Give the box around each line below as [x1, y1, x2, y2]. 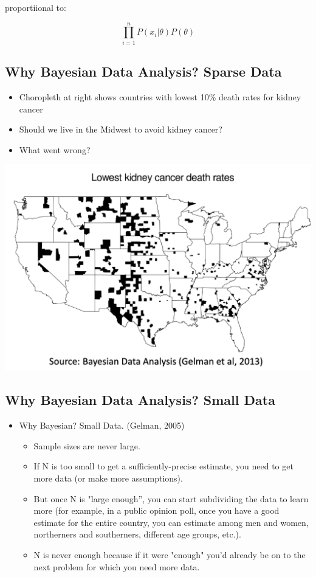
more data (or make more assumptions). [33, 471, 183, 484]
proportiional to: [5, 1, 66, 13]
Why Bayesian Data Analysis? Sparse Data [5, 62, 282, 81]
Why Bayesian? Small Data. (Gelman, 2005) [19, 419, 185, 432]
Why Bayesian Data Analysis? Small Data [5, 390, 275, 409]
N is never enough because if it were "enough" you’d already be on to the [33, 548, 306, 561]
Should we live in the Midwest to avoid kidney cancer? [19, 123, 222, 136]
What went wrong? [19, 143, 91, 156]
